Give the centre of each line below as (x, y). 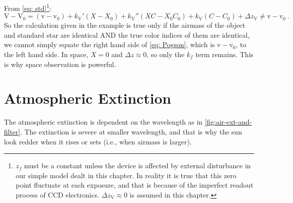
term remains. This (224, 54)
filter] (12, 131)
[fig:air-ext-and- (228, 122)
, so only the (166, 54)
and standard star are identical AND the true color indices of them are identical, (127, 34)
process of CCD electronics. (57, 194)
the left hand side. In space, (46, 54)
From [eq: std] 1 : (28, 7)
